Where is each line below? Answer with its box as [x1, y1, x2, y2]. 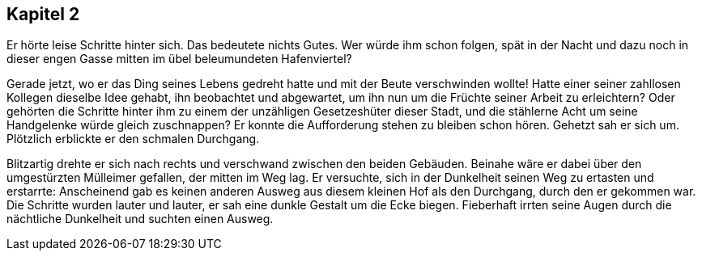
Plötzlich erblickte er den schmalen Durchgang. [6, 132, 260, 146]
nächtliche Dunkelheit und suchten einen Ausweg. [6, 212, 274, 226]
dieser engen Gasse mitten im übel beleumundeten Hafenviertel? [6, 52, 352, 66]
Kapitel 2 [6, 4, 80, 24]
